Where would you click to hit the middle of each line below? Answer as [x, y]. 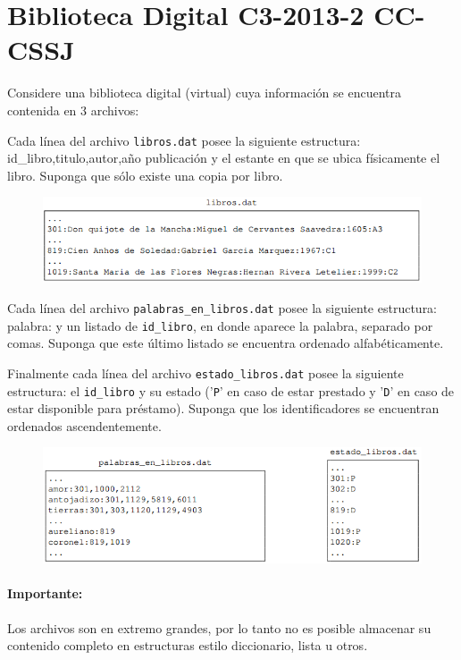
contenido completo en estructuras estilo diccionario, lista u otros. [188, 645]
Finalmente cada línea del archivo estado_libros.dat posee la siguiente [205, 372]
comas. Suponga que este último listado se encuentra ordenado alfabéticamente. [226, 343]
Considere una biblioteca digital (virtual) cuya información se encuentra [204, 93]
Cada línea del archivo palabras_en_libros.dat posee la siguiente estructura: [222, 308]
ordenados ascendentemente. [84, 425]
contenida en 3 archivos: [73, 110]
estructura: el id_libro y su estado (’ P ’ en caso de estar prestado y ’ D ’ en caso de [231, 390]
